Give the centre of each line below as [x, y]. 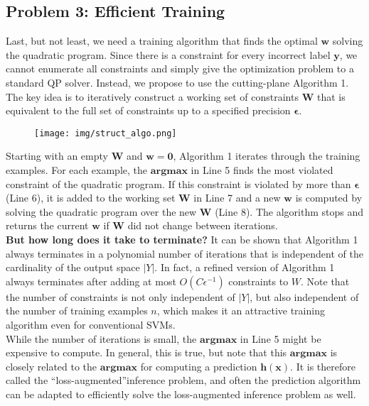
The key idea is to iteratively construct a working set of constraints [152, 96]
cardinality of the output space [73, 267]
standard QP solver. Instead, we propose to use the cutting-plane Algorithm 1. [177, 82]
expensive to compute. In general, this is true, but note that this [146, 352]
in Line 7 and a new [237, 198]
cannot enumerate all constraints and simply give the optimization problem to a [180, 68]
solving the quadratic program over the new [101, 211]
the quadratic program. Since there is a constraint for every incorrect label [168, 54]
